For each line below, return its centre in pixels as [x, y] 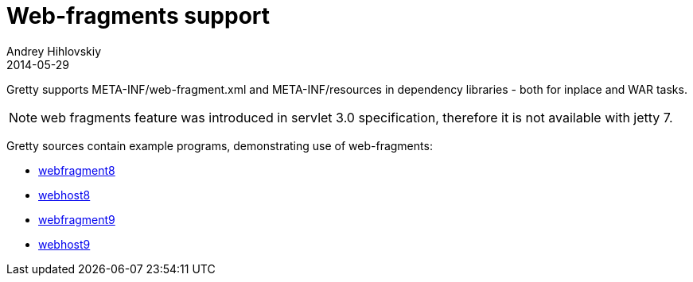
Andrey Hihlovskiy [54, 51]
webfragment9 [77, 219]
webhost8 [64, 195]
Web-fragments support [138, 16]
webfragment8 [77, 170]
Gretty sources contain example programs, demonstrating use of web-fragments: [220, 145]
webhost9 [64, 244]
